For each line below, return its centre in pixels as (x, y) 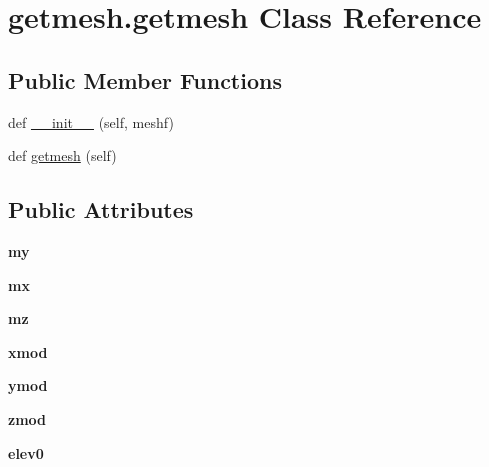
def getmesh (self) (62, 155)
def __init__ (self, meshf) (91, 121)
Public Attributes (101, 209)
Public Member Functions (145, 79)
